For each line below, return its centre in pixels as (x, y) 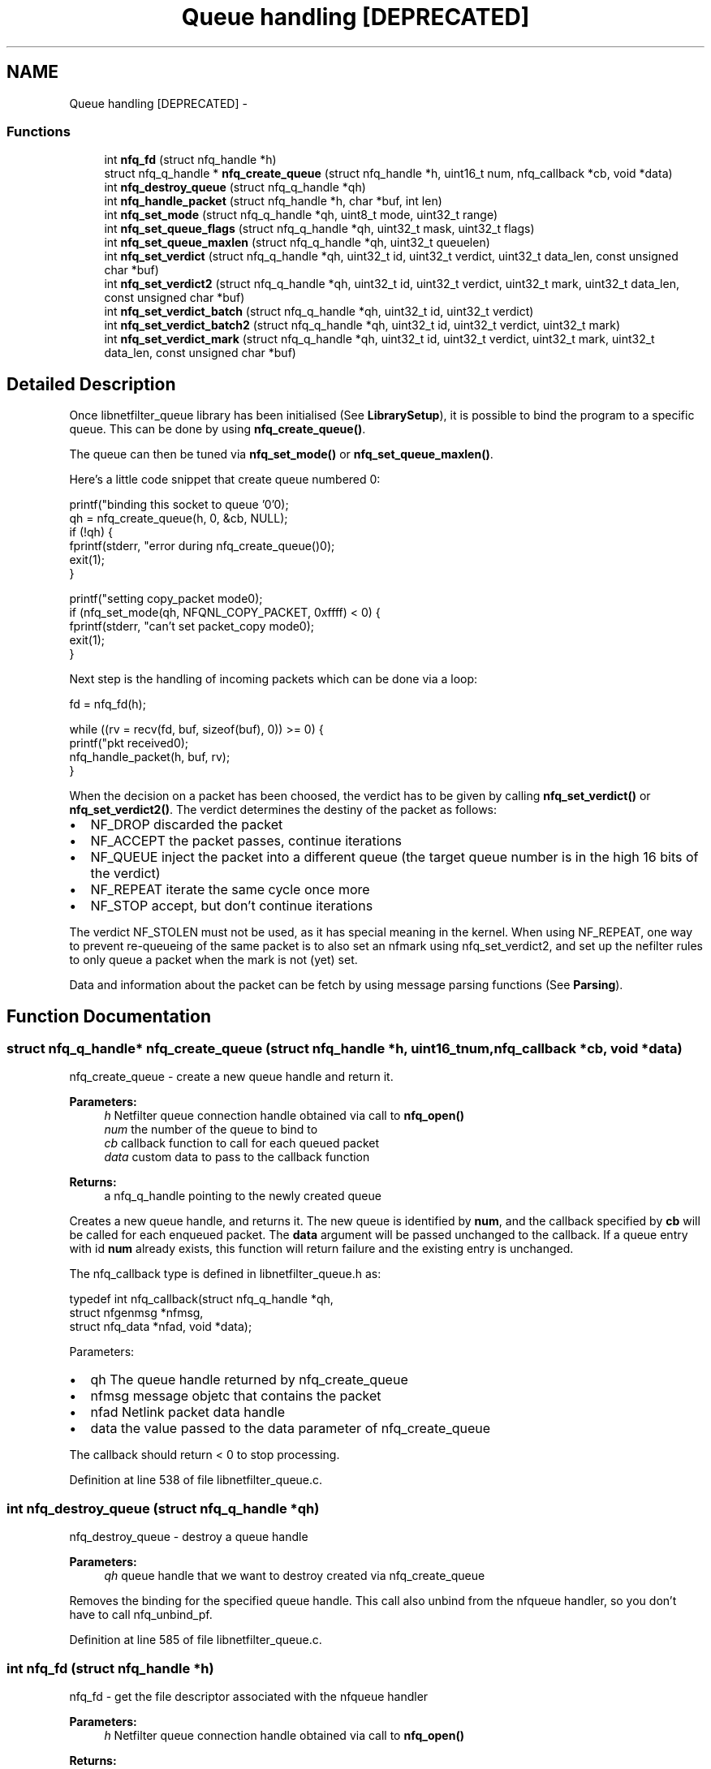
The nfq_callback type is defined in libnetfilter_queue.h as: (225, 1274)
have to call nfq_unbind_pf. (141, 1615)
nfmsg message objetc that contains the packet (236, 1396)
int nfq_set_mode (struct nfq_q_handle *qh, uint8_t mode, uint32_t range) (301, 215)
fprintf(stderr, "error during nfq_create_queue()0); (202, 546)
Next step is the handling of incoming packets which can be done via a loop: (274, 679)
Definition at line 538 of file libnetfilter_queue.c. (196, 1480)
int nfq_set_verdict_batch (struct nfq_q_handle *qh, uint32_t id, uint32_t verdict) (319, 312)
